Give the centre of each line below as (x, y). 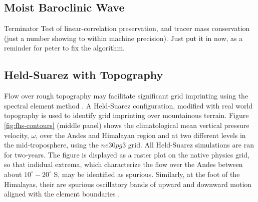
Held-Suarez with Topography (84, 75)
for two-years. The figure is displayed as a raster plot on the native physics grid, (127, 154)
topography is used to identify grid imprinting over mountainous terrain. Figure (126, 115)
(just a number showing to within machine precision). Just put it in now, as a (123, 38)
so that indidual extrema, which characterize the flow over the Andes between (123, 164)
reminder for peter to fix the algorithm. (64, 48)
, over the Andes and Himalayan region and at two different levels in (141, 135)
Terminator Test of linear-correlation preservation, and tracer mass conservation (127, 28)
